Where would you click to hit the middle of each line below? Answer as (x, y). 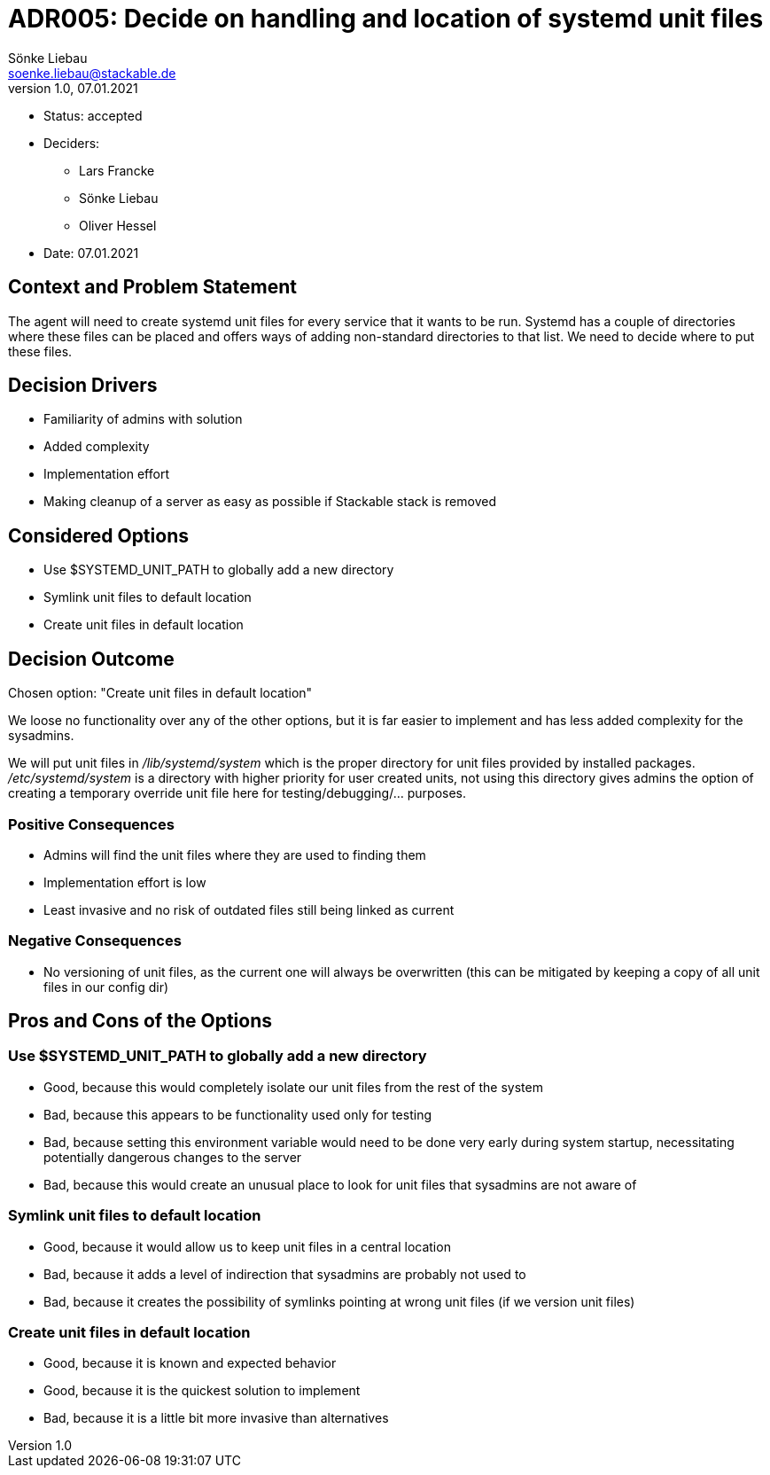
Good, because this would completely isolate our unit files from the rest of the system (293, 1087)
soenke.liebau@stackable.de (92, 73)
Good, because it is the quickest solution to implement (202, 1391)
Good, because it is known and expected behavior (190, 1363)
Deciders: (72, 143)
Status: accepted (93, 115)
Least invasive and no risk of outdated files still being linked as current (249, 909)
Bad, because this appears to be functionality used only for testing (237, 1114)
